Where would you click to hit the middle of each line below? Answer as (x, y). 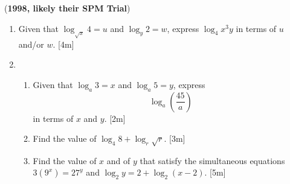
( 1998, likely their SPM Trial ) (67, 8)
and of (118, 160)
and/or (31, 44)
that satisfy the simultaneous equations (212, 160)
